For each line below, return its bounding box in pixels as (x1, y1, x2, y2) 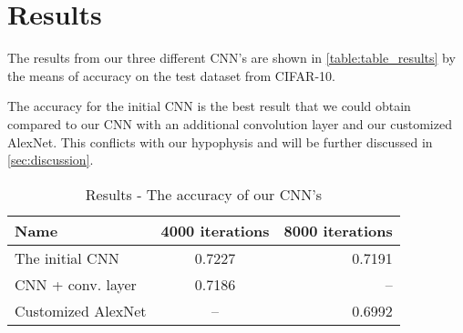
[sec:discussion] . (7, 150, 94, 169)
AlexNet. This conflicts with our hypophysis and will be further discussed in (7, 132, 433, 151)
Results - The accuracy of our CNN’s (85, 183, 322, 205)
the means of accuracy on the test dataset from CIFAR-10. (7, 66, 335, 85)
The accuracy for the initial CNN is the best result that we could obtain (7, 96, 411, 116)
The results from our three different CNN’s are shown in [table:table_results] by (7, 48, 456, 67)
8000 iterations (283, 219, 393, 241)
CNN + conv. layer (15, 273, 137, 295)
